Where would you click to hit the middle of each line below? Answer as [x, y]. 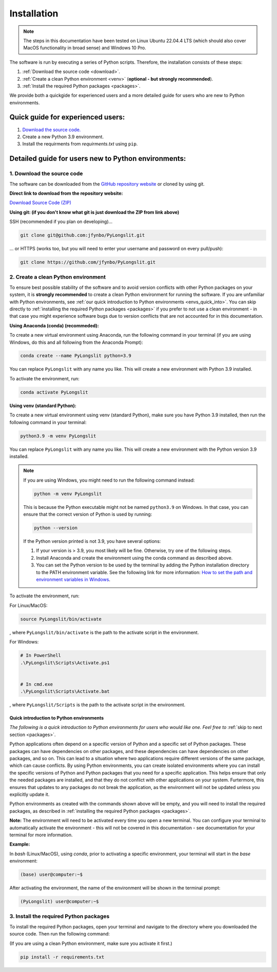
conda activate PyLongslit [54, 392]
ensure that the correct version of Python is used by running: [88, 515]
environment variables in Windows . [73, 580]
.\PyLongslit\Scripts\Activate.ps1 [65, 663]
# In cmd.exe [37, 684]
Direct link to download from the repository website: [66, 193]
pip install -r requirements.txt [62, 957]
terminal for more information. [41, 835]
